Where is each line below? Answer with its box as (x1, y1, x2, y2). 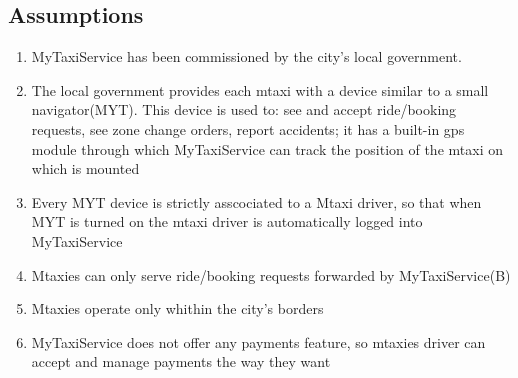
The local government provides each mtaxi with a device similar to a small (31, 79, 489, 100)
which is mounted (31, 158, 140, 179)
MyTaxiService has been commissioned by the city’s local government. (31, 46, 462, 67)
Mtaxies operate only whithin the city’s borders (31, 298, 324, 319)
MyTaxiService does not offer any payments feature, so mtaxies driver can (31, 331, 486, 352)
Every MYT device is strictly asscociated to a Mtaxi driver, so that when (31, 191, 482, 212)
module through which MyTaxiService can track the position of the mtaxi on (31, 138, 503, 159)
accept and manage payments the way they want (31, 351, 331, 372)
